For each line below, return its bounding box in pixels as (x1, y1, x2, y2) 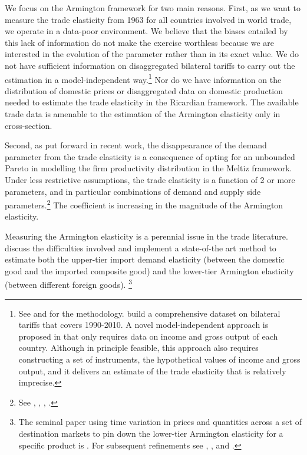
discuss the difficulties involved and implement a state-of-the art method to (5, 241, 276, 254)
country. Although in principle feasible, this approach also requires (18, 341, 259, 354)
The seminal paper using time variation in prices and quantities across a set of (18, 416, 302, 428)
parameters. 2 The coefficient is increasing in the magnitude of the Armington (5, 197, 283, 211)
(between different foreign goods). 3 (5, 277, 132, 291)
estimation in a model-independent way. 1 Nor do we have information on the (5, 71, 282, 85)
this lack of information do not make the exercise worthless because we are (5, 36, 275, 48)
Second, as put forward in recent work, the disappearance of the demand (5, 139, 267, 151)
